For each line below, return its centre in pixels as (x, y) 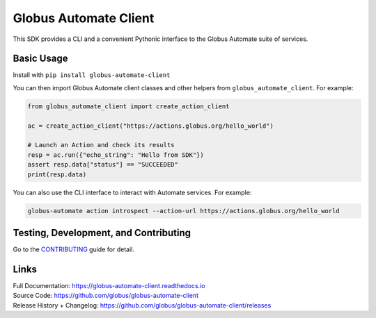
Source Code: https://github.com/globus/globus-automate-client (105, 296)
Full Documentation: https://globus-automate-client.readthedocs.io (109, 285)
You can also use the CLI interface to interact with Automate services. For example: (132, 192)
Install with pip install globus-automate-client (92, 75)
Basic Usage (40, 59)
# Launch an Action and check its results (101, 145)
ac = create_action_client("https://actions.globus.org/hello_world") (151, 126)
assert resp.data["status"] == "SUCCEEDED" (103, 165)
